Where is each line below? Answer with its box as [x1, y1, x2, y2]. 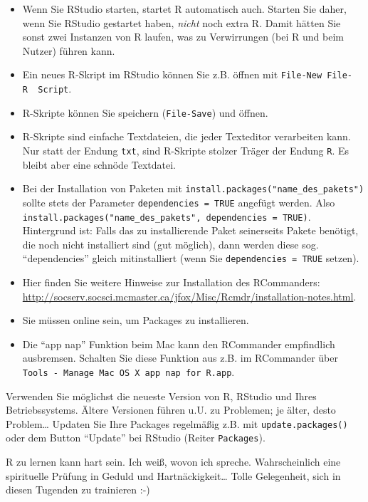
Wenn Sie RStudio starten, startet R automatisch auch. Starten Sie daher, [22, 1, 347, 16]
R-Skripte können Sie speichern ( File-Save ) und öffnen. [22, 105, 268, 120]
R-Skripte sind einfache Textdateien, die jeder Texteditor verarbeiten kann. [22, 129, 351, 144]
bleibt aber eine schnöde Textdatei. [22, 157, 176, 172]
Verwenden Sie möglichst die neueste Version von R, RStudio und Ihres [6, 388, 317, 403]
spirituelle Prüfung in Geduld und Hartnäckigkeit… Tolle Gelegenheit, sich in [6, 468, 341, 483]
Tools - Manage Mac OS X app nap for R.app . [22, 364, 235, 379]
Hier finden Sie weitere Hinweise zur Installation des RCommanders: [22, 275, 320, 289]
